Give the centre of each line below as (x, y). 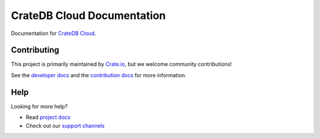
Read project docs (48, 117)
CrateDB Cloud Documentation (88, 15)
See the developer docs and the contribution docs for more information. (99, 75)
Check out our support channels (65, 125)
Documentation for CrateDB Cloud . (54, 33)
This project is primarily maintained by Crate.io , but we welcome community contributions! (121, 64)
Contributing (35, 50)
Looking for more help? (39, 106)
